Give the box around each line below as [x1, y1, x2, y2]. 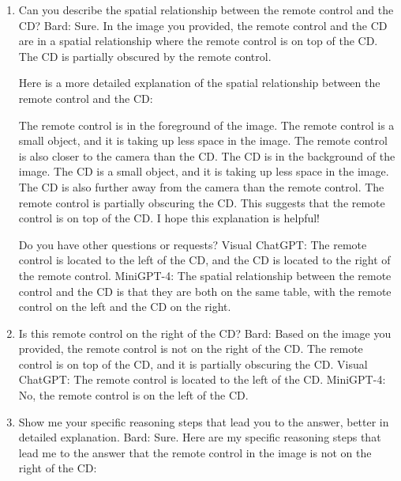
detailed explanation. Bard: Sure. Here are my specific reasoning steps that [18, 429, 381, 445]
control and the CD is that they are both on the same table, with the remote [18, 282, 392, 299]
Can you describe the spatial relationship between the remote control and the [18, 2, 394, 17]
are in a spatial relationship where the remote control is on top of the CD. [18, 32, 378, 49]
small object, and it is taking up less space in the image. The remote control [18, 132, 388, 149]
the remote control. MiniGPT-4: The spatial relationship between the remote [18, 267, 392, 283]
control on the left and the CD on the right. [18, 298, 231, 315]
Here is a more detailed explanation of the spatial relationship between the [18, 74, 380, 91]
